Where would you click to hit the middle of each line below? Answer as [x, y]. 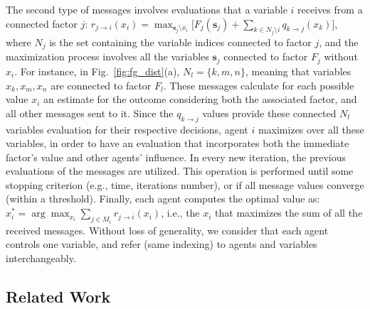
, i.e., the [180, 213]
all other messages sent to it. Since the [90, 113]
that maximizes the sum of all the [289, 213]
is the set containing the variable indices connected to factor [180, 42]
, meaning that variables [298, 71]
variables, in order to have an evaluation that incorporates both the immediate [178, 143]
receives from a [330, 9]
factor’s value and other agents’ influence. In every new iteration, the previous [176, 157]
